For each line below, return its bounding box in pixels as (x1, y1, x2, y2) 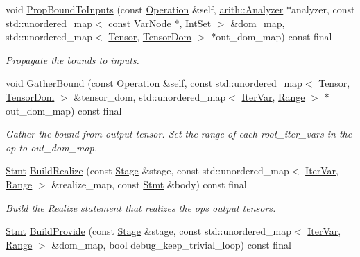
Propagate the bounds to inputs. (6, 52, 139, 67)
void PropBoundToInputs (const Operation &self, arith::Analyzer (6, 2, 284, 16)
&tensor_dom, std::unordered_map (74, 89, 226, 103)
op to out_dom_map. (6, 140, 98, 154)
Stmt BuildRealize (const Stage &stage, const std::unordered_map (6, 163, 289, 178)
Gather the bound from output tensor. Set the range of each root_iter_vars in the (6, 126, 352, 141)
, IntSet (179, 15, 212, 30)
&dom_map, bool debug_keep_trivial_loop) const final (51, 237, 291, 251)
